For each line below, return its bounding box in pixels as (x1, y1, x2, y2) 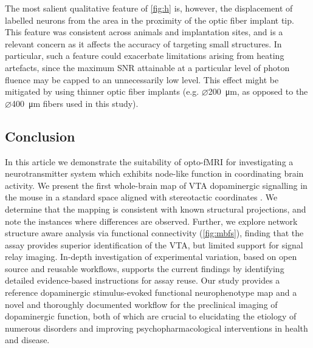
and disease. (5, 333, 50, 346)
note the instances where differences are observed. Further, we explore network (5, 214, 298, 227)
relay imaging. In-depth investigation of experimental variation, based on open (5, 250, 297, 263)
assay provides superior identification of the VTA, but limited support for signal (5, 238, 303, 251)
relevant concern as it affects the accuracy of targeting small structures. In (5, 37, 282, 50)
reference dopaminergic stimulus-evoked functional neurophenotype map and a (5, 286, 297, 299)
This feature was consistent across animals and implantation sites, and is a (5, 26, 283, 38)
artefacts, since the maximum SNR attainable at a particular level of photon (5, 61, 290, 73)
